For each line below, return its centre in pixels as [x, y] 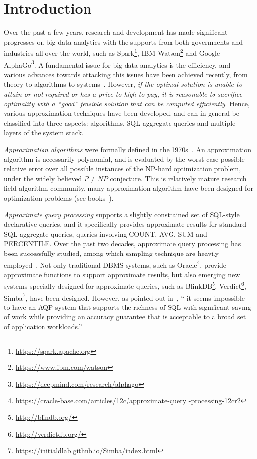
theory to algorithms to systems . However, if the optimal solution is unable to [123, 84]
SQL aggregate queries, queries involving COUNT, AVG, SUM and [106, 233]
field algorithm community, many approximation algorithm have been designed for [128, 188]
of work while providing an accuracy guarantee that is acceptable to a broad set [125, 317]
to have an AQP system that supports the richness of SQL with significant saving [128, 307]
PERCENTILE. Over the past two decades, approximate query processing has [123, 243]
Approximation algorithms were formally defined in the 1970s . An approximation [128, 149]
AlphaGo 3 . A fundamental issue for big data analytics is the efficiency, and [117, 64]
